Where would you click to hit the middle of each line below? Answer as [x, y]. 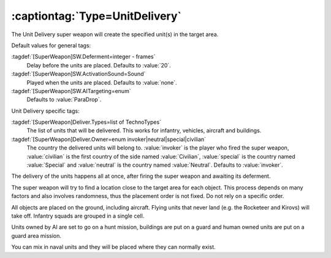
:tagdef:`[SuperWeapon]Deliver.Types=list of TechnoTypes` [86, 122]
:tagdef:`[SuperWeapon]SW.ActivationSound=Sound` [78, 74]
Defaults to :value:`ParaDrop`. [64, 100]
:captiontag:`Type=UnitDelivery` [97, 16]
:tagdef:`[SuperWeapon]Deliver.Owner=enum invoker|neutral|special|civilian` [109, 139]
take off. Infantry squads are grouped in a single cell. [78, 216]
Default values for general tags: [51, 45]
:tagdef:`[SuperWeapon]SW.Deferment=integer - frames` [83, 57]
